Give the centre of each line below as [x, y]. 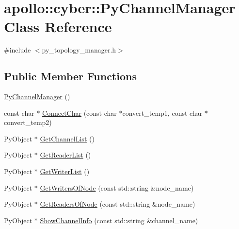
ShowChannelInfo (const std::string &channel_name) [119, 220]
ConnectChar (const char [80, 113]
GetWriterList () [65, 171]
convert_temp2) [28, 122]
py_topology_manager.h [79, 50]
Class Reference [58, 26]
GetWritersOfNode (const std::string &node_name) [117, 187]
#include [17, 50]
